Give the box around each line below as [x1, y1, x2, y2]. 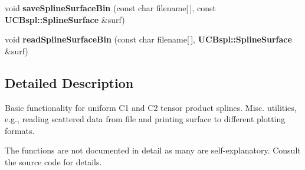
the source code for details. [5, 155, 102, 168]
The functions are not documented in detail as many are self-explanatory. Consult [5, 144, 301, 156]
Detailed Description [5, 73, 134, 91]
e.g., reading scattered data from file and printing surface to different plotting [5, 113, 286, 125]
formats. [5, 124, 35, 136]
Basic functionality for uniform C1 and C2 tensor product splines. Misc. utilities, [5, 101, 297, 113]
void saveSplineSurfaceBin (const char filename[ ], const [5, 2, 217, 14]
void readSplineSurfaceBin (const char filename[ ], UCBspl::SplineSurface [5, 33, 292, 45]
